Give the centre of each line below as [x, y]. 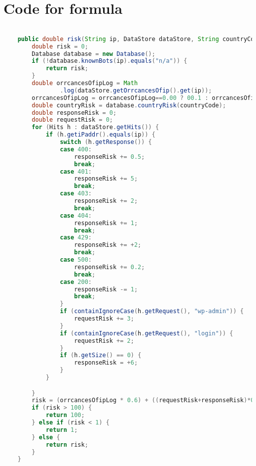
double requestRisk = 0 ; [72, 120]
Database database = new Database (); [93, 54]
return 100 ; [65, 415]
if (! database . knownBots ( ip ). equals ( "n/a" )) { [110, 61]
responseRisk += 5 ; [106, 179]
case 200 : [76, 282]
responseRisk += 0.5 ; [110, 157]
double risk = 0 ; [60, 46]
